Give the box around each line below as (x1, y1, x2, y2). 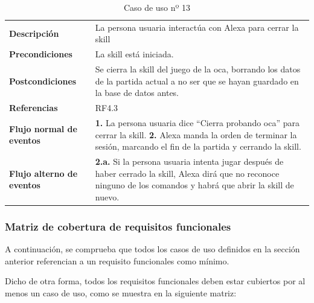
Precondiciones (9, 48, 72, 60)
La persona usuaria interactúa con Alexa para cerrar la (95, 21, 299, 33)
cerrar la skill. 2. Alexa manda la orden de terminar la (95, 128, 297, 141)
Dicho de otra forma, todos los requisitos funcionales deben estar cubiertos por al (5, 275, 306, 287)
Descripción (9, 27, 59, 39)
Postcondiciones (9, 74, 77, 87)
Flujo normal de (9, 122, 77, 135)
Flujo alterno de (9, 167, 78, 179)
